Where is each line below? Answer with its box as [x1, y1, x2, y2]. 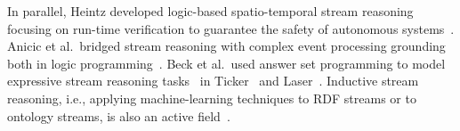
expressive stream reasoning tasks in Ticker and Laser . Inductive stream [7, 71, 419, 90]
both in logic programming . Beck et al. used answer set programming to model [7, 53, 446, 72]
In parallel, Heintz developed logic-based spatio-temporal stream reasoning [7, 2, 414, 20]
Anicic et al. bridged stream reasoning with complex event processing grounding [7, 37, 446, 55]
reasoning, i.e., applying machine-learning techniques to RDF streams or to [7, 88, 416, 107]
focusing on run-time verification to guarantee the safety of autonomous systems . [7, 19, 455, 37]
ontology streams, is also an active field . [7, 106, 230, 125]
